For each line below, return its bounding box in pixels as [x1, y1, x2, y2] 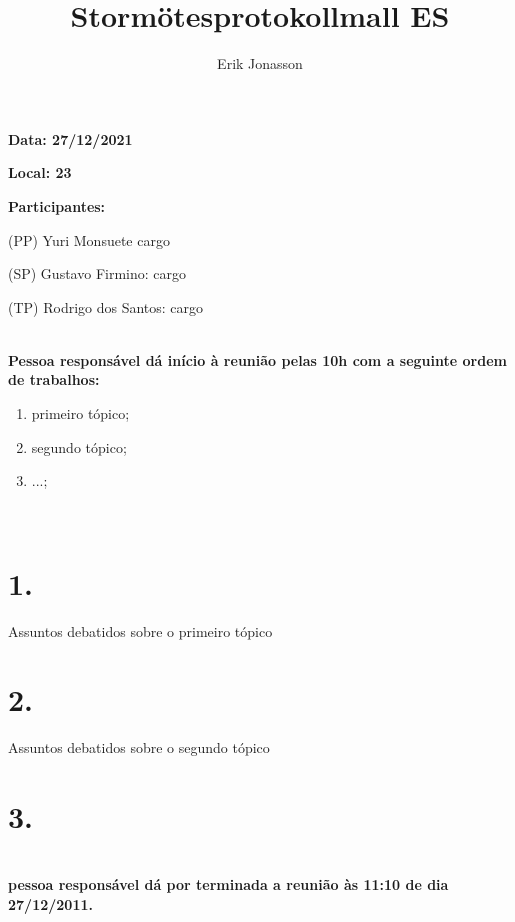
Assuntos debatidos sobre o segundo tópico [8, 737, 270, 758]
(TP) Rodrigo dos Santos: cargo [8, 296, 204, 317]
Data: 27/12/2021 [8, 128, 133, 149]
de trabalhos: [8, 369, 100, 390]
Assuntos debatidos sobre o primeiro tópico [8, 620, 273, 641]
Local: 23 [8, 162, 72, 183]
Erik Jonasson [217, 53, 303, 74]
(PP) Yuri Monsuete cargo [8, 229, 170, 250]
